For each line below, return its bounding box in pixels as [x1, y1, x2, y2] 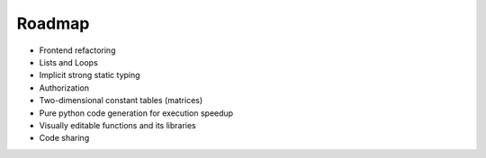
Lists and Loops [39, 57, 98, 67]
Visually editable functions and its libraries [39, 119, 197, 130]
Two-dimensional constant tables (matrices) [39, 95, 203, 106]
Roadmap [16, 13, 90, 33]
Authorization [39, 82, 90, 93]
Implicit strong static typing [39, 70, 140, 81]
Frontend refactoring [39, 45, 116, 56]
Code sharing [39, 133, 90, 144]
